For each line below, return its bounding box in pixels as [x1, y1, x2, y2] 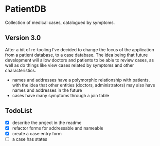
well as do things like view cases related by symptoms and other [5, 62, 134, 68]
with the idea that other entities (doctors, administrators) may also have [12, 82, 156, 88]
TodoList [5, 106, 33, 115]
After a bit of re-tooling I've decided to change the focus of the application [5, 46, 154, 52]
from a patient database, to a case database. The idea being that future [5, 52, 148, 58]
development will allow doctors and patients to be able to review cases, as [5, 57, 154, 63]
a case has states [12, 136, 48, 142]
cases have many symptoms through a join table [12, 92, 109, 98]
